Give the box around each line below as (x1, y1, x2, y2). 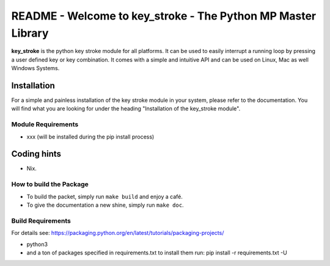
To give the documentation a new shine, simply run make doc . (26, 201, 184, 209)
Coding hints (11, 149, 61, 159)
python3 (26, 240, 48, 248)
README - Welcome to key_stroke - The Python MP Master (11, 9, 317, 23)
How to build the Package (11, 180, 89, 189)
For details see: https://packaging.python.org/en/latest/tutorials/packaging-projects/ (11, 229, 224, 237)
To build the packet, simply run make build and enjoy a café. (26, 193, 183, 200)
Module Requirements (11, 120, 79, 129)
